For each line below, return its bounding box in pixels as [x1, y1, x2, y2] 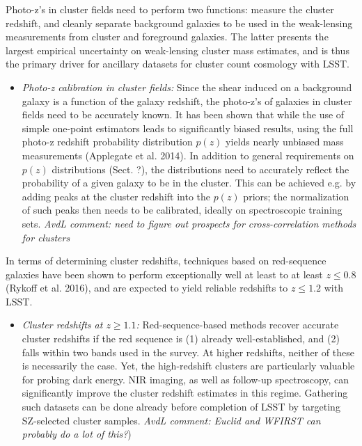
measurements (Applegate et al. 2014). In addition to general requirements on [22, 148, 354, 162]
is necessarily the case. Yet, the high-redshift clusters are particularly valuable [22, 358, 355, 373]
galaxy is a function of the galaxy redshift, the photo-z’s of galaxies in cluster [22, 93, 352, 108]
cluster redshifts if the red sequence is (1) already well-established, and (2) [22, 331, 340, 346]
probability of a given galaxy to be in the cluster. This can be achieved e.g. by [22, 175, 356, 190]
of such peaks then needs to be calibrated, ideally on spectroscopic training [22, 202, 343, 217]
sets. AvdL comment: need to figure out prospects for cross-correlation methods [22, 216, 356, 230]
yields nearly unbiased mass [226, 134, 344, 149]
